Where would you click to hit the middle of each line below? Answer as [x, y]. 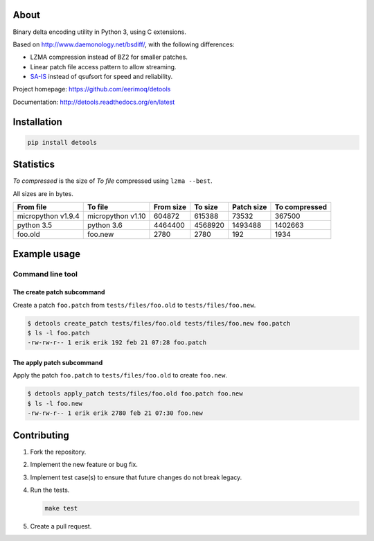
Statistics [34, 165]
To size [206, 207]
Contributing [41, 435]
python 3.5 [35, 225]
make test [61, 508]
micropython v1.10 [117, 216]
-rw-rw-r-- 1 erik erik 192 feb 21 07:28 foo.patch [117, 343]
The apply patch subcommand [58, 363]
